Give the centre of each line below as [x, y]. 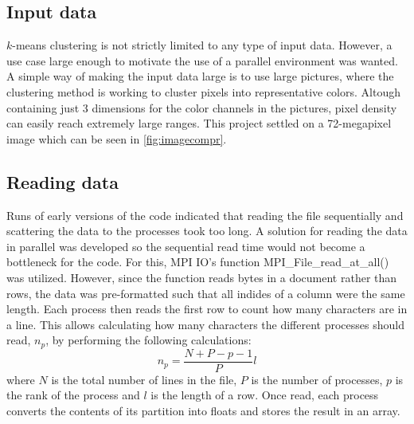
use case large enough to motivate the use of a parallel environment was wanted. [202, 60]
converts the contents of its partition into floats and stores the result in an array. [203, 411]
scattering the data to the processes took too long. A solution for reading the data [207, 231]
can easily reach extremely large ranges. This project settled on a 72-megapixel [199, 123]
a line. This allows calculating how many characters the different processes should [205, 324]
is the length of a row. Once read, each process [265, 395]
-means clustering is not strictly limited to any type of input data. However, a [202, 45]
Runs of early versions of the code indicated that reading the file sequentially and [205, 215]
